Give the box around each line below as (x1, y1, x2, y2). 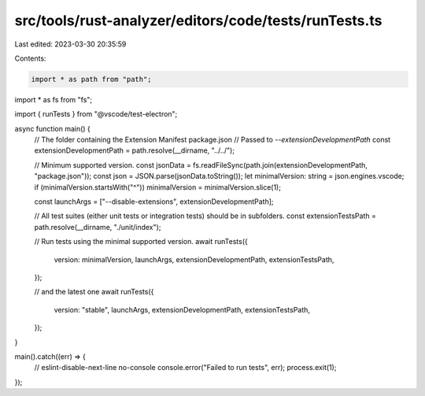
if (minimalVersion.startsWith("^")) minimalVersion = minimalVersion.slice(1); (34, 182, 281, 192)
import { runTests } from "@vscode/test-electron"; (14, 109, 178, 119)
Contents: (14, 54, 46, 63)
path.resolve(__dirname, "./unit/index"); (34, 222, 161, 231)
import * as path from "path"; (31, 75, 153, 83)
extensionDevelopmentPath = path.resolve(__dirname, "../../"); (34, 146, 235, 155)
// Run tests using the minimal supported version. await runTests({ (34, 237, 248, 246)
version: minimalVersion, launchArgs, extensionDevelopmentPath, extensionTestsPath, (54, 254, 334, 264)
